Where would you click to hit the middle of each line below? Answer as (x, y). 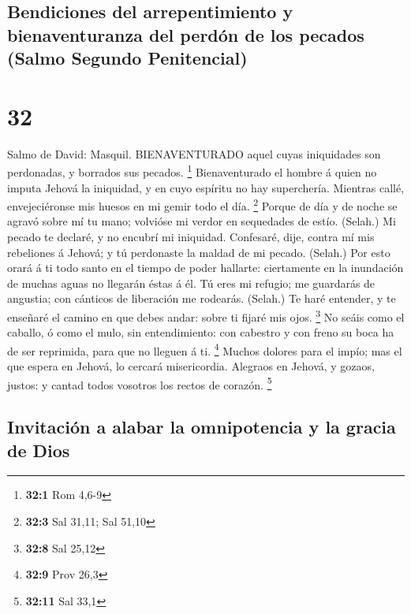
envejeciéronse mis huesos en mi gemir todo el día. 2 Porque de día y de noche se (202, 205)
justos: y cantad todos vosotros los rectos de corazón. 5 (140, 383)
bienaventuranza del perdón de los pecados (186, 34)
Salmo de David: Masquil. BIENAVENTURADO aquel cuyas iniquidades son (194, 153)
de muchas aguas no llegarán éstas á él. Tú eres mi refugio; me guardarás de (191, 283)
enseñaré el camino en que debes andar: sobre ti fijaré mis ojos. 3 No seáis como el (206, 315)
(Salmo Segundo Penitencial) (127, 58)
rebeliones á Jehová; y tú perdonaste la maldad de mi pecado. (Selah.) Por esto (199, 252)
